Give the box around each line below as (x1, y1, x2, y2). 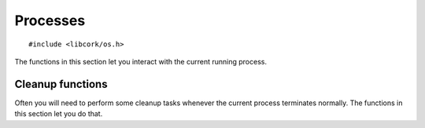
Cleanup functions (14, 77, 108, 90)
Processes (14, 12, 86, 29)
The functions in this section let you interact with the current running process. (14, 57, 268, 66)
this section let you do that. (14, 109, 103, 119)
